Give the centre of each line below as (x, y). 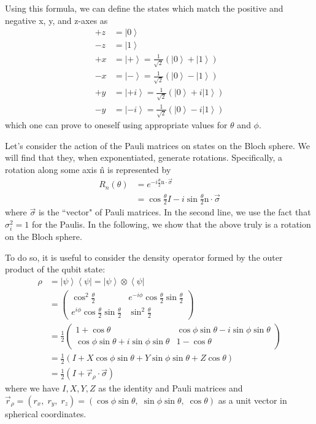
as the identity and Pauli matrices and (171, 388)
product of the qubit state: (55, 269)
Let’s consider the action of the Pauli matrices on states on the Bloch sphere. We (157, 145)
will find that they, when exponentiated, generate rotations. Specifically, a (144, 157)
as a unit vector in (252, 400)
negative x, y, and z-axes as (56, 20)
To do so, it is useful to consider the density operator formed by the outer (144, 257)
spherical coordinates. (46, 413)
